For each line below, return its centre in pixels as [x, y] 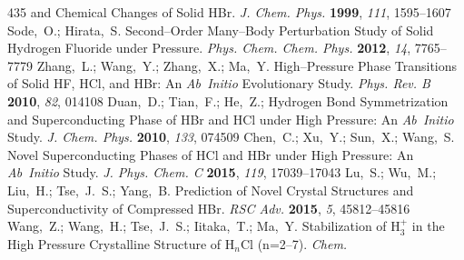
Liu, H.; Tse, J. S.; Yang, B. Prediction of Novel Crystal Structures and [211, 190]
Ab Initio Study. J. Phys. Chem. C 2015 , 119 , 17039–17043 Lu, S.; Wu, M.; [222, 172]
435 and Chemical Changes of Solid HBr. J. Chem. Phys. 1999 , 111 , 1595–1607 [229, 12]
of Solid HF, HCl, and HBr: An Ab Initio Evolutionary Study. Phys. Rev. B [219, 83]
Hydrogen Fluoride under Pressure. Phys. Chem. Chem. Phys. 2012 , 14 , [209, 48]
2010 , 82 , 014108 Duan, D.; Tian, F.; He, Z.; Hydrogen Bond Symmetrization [228, 100]
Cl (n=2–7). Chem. [294, 243]
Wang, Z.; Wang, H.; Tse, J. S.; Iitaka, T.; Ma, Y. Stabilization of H [204, 226]
